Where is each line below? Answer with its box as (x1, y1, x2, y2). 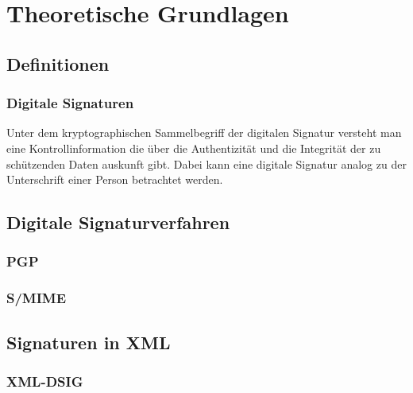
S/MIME (6, 288, 67, 308)
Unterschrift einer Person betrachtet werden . (6, 171, 223, 188)
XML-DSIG (6, 371, 83, 391)
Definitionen (6, 51, 110, 76)
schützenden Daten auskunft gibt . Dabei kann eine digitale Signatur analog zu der (6, 155, 407, 172)
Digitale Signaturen (6, 93, 134, 113)
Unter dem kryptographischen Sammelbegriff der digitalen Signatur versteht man (6, 124, 402, 141)
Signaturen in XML (6, 329, 171, 354)
